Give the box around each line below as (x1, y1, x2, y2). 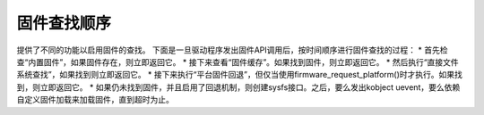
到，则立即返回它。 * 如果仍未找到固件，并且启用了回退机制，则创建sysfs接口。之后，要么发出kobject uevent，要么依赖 (16, 81, 461, 93)
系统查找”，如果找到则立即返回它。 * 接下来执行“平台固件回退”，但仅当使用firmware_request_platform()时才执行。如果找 (16, 70, 463, 80)
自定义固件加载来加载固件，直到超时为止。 (16, 94, 174, 105)
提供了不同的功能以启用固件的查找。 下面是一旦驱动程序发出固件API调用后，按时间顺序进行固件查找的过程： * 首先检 (16, 45, 448, 55)
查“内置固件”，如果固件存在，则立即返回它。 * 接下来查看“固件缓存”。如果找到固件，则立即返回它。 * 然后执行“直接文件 (16, 56, 459, 67)
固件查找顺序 (16, 13, 112, 33)
